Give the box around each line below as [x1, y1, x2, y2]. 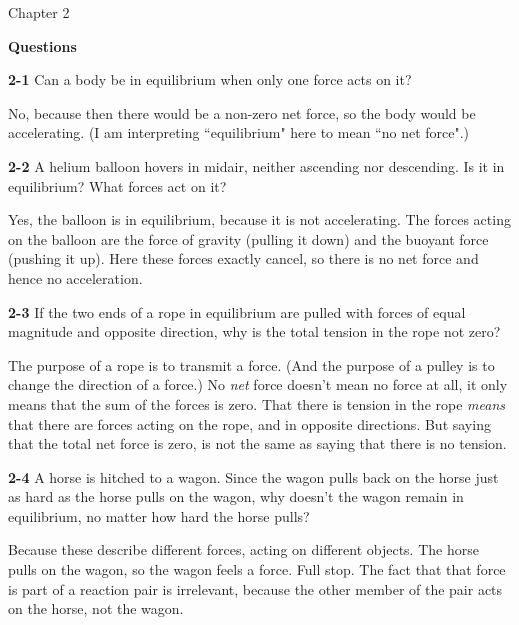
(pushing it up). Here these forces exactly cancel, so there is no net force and [8, 248, 479, 269]
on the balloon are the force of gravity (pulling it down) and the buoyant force [8, 228, 489, 249]
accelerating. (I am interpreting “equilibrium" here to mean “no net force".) [8, 122, 470, 143]
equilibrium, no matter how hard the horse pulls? [8, 505, 310, 526]
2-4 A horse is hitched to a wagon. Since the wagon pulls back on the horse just [8, 466, 499, 487]
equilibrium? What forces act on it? [8, 175, 227, 196]
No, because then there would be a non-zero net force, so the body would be [8, 102, 476, 123]
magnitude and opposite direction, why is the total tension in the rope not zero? [8, 321, 501, 342]
